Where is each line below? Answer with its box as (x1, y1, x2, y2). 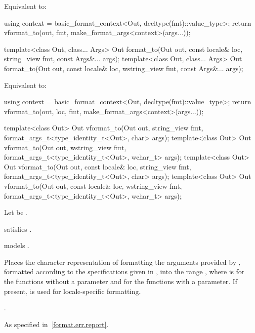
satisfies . (4, 223, 32, 234)
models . (4, 240, 30, 250)
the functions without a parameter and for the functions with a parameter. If (4, 276, 238, 287)
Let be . (4, 207, 28, 217)
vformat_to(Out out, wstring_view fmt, (4, 142, 127, 152)
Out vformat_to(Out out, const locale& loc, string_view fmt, (4, 161, 191, 171)
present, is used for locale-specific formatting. (4, 286, 141, 296)
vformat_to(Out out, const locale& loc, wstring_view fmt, (4, 180, 182, 191)
